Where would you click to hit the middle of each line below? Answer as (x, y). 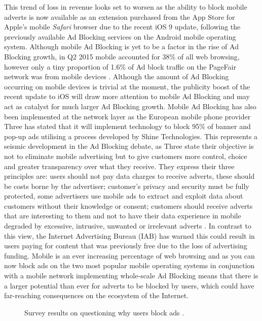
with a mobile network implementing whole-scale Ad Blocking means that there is (131, 276)
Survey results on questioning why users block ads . (104, 312)
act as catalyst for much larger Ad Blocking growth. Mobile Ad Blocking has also (130, 106)
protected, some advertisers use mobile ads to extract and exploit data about (124, 196)
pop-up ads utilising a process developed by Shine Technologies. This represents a (131, 136)
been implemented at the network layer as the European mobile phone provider (127, 116)
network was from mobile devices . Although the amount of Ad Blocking (117, 76)
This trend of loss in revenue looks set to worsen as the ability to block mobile (126, 7)
